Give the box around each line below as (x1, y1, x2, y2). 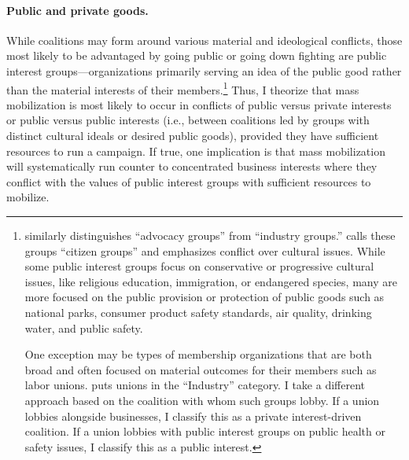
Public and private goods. (6, 2, 149, 18)
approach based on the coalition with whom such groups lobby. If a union (24, 392, 380, 408)
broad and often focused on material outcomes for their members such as (24, 361, 377, 377)
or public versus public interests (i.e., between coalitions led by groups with (6, 112, 370, 128)
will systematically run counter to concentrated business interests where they (6, 158, 378, 175)
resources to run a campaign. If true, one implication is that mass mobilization (6, 142, 385, 159)
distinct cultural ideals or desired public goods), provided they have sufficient (6, 127, 379, 144)
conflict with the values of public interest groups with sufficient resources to (6, 173, 371, 190)
